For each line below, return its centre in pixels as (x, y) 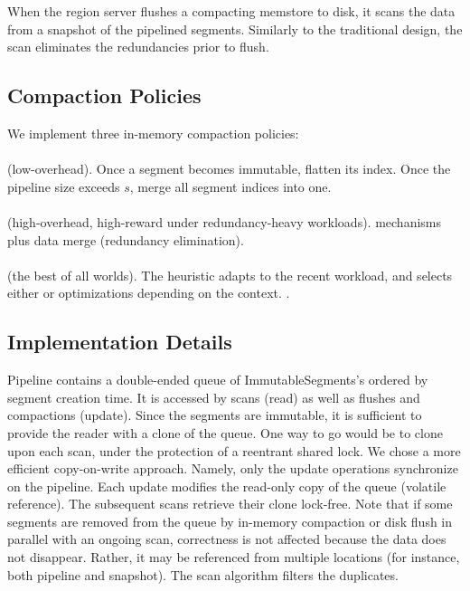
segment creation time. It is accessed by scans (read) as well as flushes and (214, 397)
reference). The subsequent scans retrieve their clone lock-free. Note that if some (230, 504)
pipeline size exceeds (64, 186)
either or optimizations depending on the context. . (149, 293)
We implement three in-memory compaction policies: (153, 133)
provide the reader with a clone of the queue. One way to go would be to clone (225, 432)
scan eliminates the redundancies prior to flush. (138, 47)
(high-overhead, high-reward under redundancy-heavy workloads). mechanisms (225, 221)
